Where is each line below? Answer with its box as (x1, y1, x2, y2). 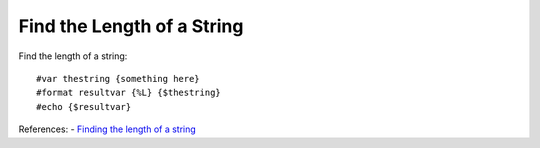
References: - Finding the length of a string (18, 123, 197, 135)
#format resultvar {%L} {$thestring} (36, 87, 222, 99)
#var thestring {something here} (36, 73, 200, 84)
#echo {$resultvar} (36, 101, 132, 112)
